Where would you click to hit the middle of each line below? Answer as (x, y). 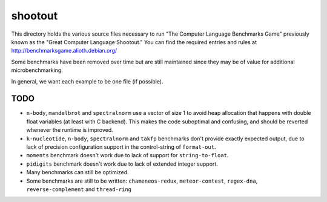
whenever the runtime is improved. (70, 130)
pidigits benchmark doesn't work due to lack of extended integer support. (122, 164)
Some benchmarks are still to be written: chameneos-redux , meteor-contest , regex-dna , (142, 181)
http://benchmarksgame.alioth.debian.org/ (64, 51)
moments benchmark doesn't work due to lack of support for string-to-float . (127, 155)
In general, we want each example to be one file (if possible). (87, 81)
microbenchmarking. (37, 70)
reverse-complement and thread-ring (79, 189)
